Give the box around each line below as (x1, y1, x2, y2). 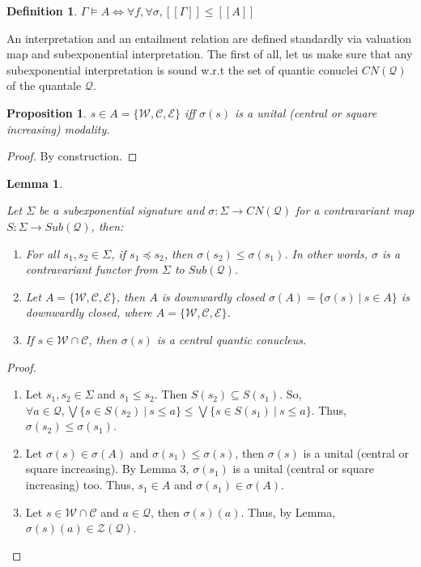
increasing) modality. (6, 120, 110, 137)
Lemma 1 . (6, 174, 63, 191)
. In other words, (284, 245, 368, 262)
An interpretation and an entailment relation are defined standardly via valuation (6, 29, 412, 46)
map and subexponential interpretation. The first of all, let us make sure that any (6, 45, 413, 62)
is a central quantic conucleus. (156, 330, 307, 347)
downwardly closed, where (25, 304, 152, 321)
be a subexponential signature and (39, 202, 205, 219)
